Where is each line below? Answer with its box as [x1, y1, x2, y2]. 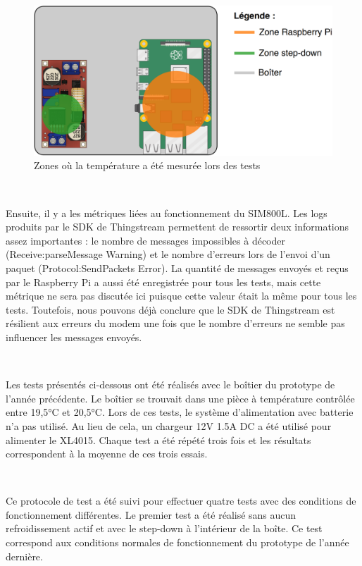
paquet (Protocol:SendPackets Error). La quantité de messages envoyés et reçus [6, 260, 349, 275]
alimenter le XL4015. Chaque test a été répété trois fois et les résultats [6, 432, 311, 447]
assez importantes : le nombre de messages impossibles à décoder [6, 233, 285, 247]
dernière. [6, 548, 43, 563]
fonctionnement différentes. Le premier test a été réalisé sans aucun [6, 507, 297, 522]
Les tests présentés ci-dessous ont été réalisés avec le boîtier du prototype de [6, 377, 335, 392]
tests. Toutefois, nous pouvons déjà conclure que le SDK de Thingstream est [6, 302, 335, 316]
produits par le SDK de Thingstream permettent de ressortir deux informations [6, 219, 349, 234]
